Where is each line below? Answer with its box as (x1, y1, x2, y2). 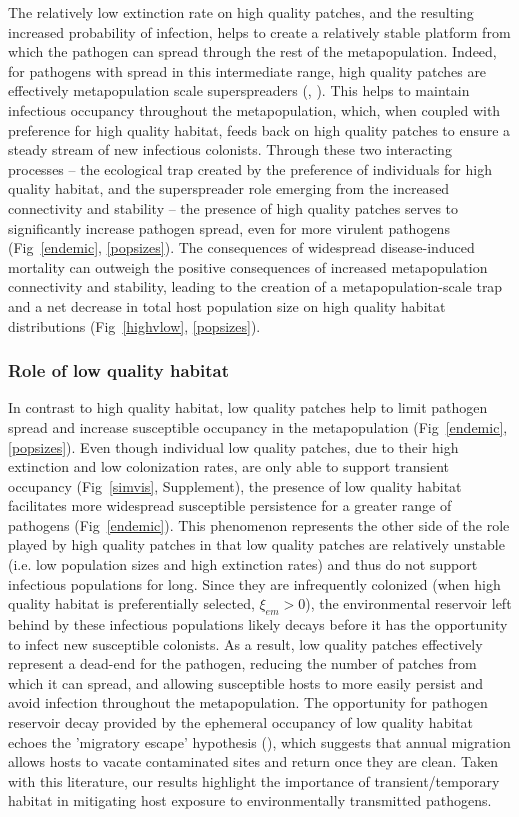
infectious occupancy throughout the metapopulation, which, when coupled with (8, 99, 501, 120)
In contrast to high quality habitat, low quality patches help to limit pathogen (8, 397, 488, 418)
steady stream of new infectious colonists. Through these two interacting (8, 139, 452, 160)
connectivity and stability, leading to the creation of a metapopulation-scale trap (8, 276, 503, 297)
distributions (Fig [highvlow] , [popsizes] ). (8, 315, 261, 336)
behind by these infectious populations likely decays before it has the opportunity (8, 614, 508, 635)
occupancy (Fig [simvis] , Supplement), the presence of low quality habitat (8, 475, 462, 496)
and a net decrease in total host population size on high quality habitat (8, 295, 446, 316)
